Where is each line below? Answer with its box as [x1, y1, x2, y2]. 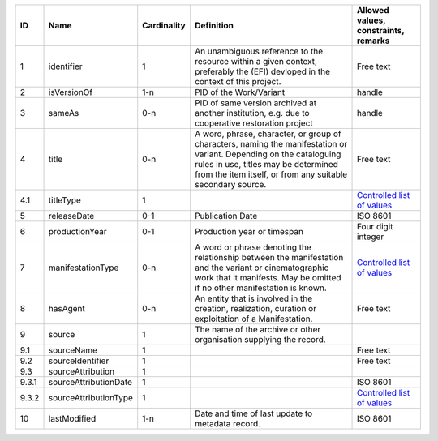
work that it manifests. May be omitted [195, 272, 341, 283]
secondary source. [195, 179, 267, 190]
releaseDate [48, 211, 95, 221]
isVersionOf [48, 87, 93, 97]
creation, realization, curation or [195, 303, 316, 314]
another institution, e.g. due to [195, 108, 310, 118]
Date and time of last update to [195, 408, 313, 419]
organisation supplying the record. [195, 334, 326, 345]
